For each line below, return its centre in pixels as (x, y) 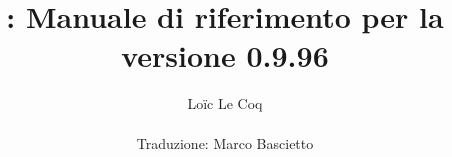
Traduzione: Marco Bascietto (225, 142)
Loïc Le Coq (225, 103)
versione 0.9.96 (225, 55)
